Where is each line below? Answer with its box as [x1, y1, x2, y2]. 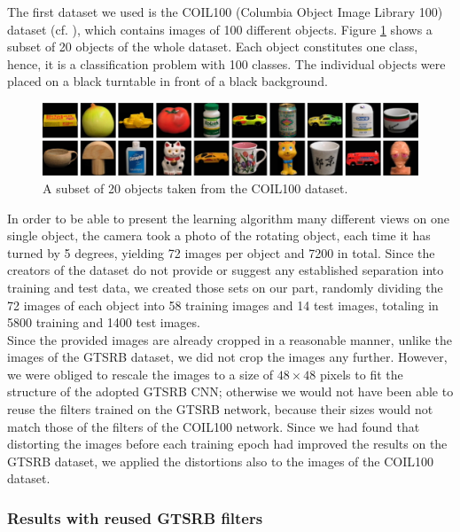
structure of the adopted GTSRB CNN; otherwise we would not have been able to [7, 382, 454, 401]
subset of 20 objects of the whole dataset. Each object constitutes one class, [7, 37, 418, 56]
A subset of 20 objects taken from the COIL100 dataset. [43, 178, 348, 197]
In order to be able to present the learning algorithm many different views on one [7, 208, 449, 227]
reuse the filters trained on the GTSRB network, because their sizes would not [7, 400, 433, 419]
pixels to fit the [319, 364, 403, 383]
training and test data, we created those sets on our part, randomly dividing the [7, 278, 443, 296]
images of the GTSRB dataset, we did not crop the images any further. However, [7, 348, 448, 366]
